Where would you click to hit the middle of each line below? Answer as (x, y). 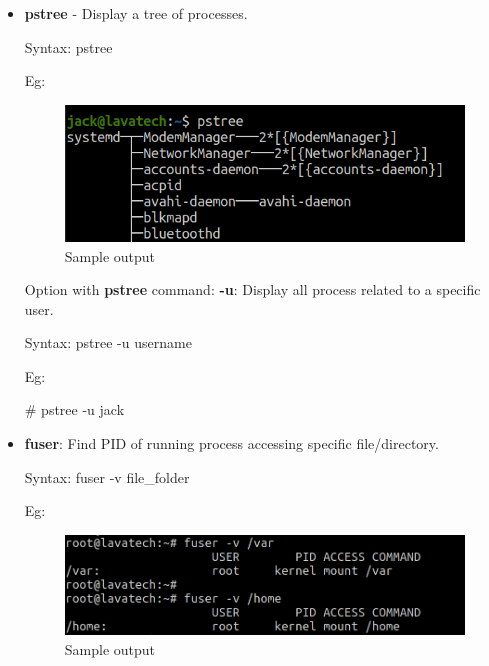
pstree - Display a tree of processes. (136, 13)
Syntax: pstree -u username (108, 342)
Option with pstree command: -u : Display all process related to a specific (252, 289)
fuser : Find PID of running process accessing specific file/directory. (231, 443)
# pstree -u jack (74, 409)
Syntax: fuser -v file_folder (107, 476)
